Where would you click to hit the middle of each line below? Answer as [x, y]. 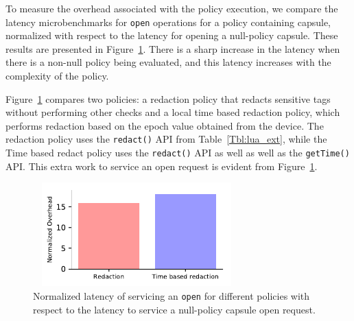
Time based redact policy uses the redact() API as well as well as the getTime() [178, 153]
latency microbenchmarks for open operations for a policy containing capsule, [168, 22]
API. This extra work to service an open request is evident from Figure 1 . [162, 166]
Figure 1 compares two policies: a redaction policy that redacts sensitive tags [168, 98]
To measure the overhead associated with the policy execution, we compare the [172, 8]
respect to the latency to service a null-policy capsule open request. [174, 309]
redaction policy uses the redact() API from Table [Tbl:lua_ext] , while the [166, 139]
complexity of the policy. [57, 76]
